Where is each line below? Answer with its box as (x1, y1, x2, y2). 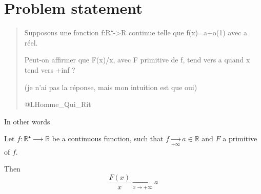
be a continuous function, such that (52, 133, 164, 144)
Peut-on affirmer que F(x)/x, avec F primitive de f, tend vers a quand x (24, 54, 250, 65)
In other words (4, 116, 50, 126)
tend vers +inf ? (24, 64, 75, 75)
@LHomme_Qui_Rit (24, 99, 91, 110)
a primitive (223, 133, 257, 144)
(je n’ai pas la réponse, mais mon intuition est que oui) (24, 81, 197, 92)
